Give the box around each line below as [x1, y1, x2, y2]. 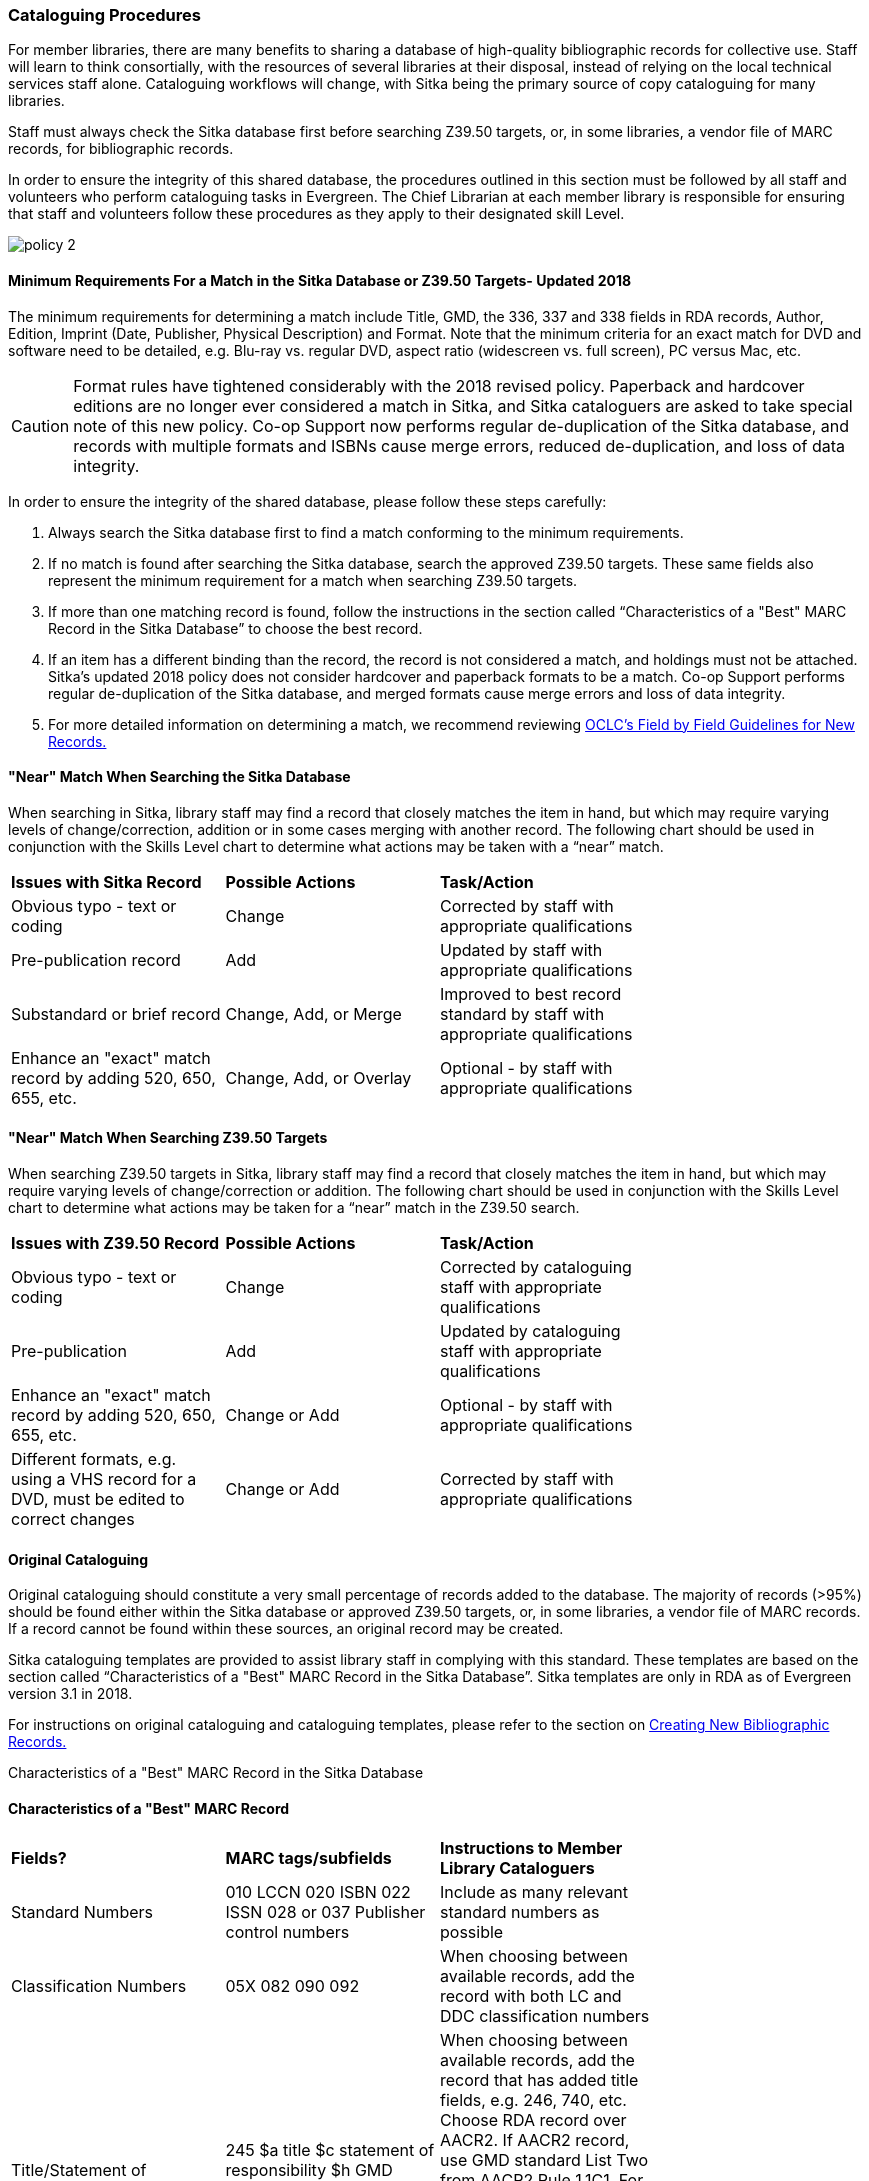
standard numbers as [440, 1902, 600, 1923]
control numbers [225, 1922, 350, 1943]
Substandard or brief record [11, 1003, 221, 1024]
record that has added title [440, 2070, 639, 2091]
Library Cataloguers [440, 1858, 595, 1879]
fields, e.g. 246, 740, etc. [440, 2090, 627, 2111]
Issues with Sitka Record [11, 871, 202, 892]
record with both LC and [440, 1986, 622, 2007]
